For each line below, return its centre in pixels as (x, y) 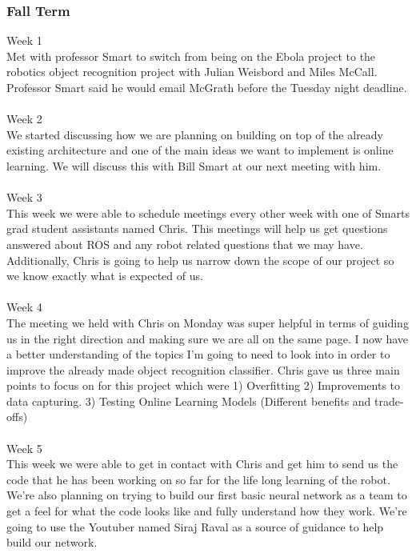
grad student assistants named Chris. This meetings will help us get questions (197, 228)
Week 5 (24, 448)
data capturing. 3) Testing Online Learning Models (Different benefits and (189, 401)
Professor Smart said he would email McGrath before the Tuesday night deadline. (207, 87)
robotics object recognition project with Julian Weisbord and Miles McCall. (192, 72)
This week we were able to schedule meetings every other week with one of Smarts (208, 212)
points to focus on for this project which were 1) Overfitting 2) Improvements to (204, 385)
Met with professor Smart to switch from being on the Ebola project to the (191, 56)
